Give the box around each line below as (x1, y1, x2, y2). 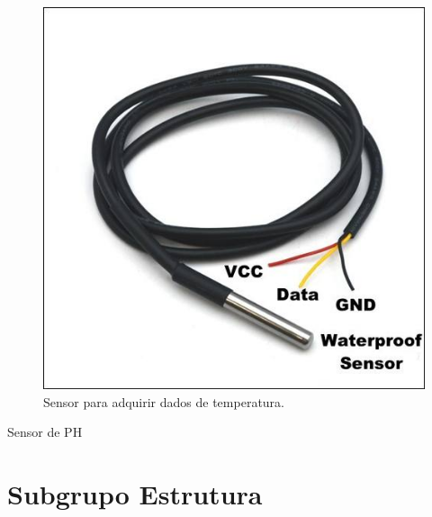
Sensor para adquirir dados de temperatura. (43, 392, 284, 411)
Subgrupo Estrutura (7, 475, 263, 512)
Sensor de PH (7, 422, 83, 441)
